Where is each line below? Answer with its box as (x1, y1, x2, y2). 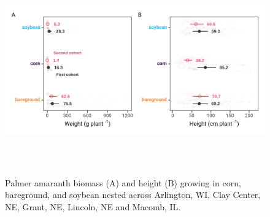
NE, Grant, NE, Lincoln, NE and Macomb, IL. (5, 200, 181, 213)
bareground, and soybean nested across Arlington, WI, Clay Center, (5, 188, 261, 201)
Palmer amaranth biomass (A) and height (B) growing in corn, (5, 176, 241, 189)
